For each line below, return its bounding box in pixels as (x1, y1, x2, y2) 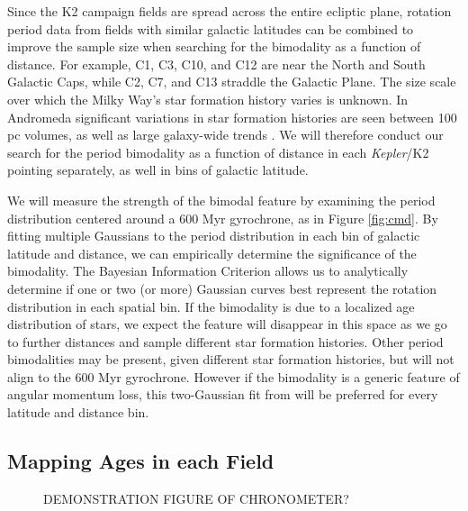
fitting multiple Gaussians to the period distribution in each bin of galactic (7, 226, 420, 245)
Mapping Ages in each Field (7, 447, 274, 475)
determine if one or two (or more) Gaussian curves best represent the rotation (7, 278, 437, 297)
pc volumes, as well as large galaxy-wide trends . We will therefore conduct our (7, 125, 444, 144)
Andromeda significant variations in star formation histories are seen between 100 (7, 107, 457, 126)
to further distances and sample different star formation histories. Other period (7, 332, 444, 351)
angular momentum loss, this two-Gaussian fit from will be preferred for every (7, 385, 438, 404)
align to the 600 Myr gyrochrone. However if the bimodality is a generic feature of (7, 367, 460, 386)
